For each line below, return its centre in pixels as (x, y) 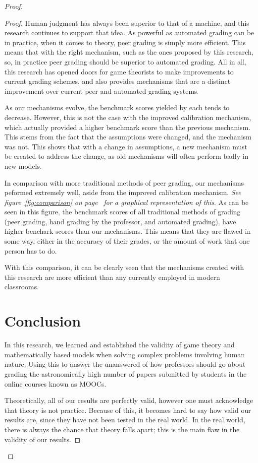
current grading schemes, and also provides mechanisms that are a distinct (118, 81)
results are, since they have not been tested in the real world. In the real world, (125, 420)
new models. (23, 165)
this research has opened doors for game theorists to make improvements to (119, 71)
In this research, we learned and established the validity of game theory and (120, 345)
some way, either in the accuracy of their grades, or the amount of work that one (127, 241)
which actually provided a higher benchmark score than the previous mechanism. (128, 127)
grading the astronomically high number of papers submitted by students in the (126, 373)
